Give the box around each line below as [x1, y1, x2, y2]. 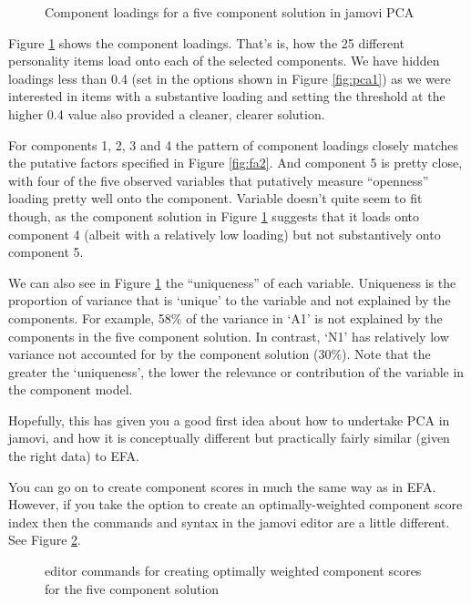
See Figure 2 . [8, 530, 81, 549]
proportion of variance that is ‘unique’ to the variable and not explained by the [8, 291, 451, 310]
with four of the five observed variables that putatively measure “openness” [8, 170, 429, 189]
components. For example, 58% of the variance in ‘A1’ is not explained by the [8, 308, 443, 327]
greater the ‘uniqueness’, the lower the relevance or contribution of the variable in [8, 362, 465, 381]
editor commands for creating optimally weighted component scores [45, 561, 422, 580]
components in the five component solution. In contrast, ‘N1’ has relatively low [8, 326, 449, 345]
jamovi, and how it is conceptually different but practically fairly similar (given [8, 428, 450, 447]
